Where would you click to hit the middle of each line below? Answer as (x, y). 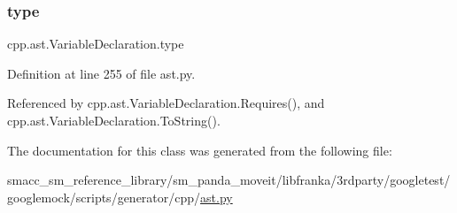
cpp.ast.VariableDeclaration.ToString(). (114, 120)
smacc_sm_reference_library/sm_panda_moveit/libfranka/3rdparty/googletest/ (229, 180)
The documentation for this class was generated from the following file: (200, 150)
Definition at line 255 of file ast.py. (101, 73)
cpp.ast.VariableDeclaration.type (96, 44)
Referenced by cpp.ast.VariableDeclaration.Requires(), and (166, 103)
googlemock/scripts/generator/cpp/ (104, 197)
